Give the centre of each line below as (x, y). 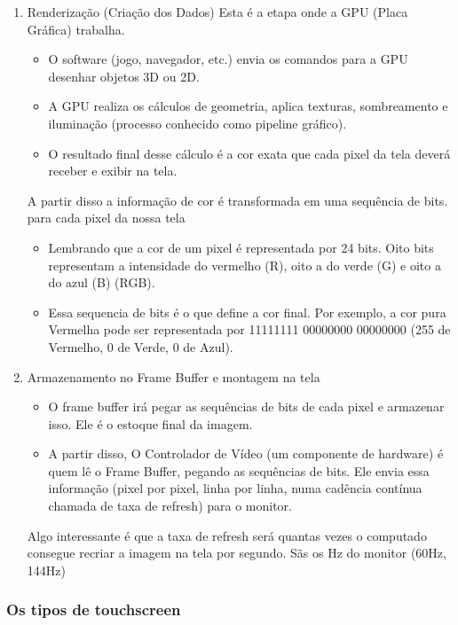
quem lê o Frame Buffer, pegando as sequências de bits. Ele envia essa (239, 470)
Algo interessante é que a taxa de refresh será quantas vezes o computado (227, 535)
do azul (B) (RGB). (102, 282)
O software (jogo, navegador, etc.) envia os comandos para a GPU (228, 59)
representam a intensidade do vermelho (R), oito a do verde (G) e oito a (245, 265)
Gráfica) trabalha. (76, 29)
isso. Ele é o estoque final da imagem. (150, 423)
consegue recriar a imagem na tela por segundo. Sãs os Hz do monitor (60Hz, (237, 553)
